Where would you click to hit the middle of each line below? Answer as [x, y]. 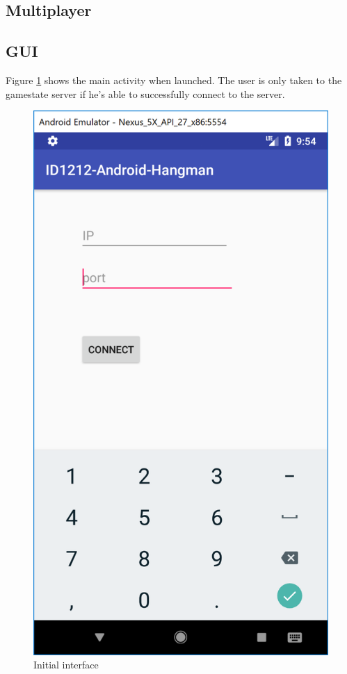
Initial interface [66, 665]
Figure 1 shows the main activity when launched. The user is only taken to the [174, 80]
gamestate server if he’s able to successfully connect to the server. [145, 93]
